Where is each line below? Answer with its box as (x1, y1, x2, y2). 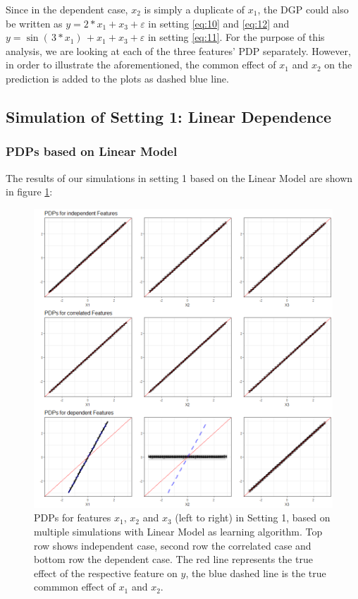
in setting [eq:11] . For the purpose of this (147, 30, 325, 44)
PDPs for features (34, 510, 111, 525)
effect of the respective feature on (34, 565, 178, 580)
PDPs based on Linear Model (6, 143, 178, 160)
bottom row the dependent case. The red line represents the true (34, 552, 313, 567)
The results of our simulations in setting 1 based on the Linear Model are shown (6, 170, 353, 185)
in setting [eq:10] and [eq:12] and (148, 16, 290, 30)
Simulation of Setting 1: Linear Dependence (6, 105, 332, 127)
